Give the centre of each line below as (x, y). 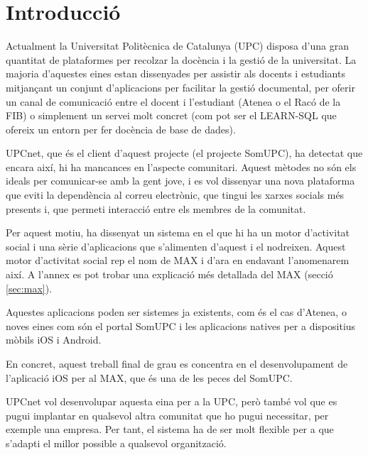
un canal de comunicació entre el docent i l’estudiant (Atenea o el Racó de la (173, 101)
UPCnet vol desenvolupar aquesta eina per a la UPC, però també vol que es (172, 401)
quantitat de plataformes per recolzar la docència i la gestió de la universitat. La (181, 59)
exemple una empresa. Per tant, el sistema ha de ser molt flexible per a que (170, 429)
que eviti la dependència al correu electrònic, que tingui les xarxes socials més (175, 195)
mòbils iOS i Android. (54, 340)
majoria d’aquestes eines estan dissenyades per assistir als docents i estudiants (175, 73)
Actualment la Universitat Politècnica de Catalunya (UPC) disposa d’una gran (177, 46)
